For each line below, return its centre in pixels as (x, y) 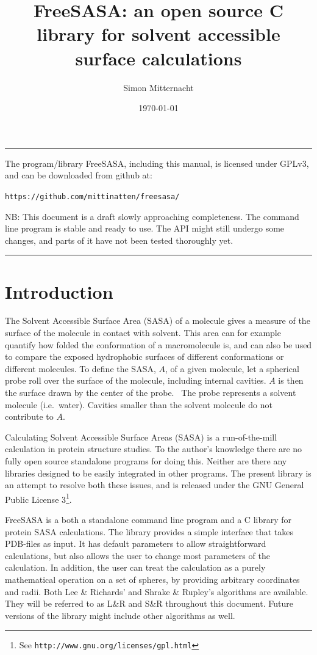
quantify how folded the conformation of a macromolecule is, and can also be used (158, 344)
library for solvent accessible (158, 34)
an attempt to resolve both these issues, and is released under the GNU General (155, 485)
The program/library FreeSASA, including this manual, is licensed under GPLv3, (157, 163)
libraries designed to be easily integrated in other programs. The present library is (158, 473)
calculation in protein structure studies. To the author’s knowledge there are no (154, 449)
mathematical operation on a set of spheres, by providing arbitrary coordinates (152, 579)
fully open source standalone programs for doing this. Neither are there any (146, 460)
